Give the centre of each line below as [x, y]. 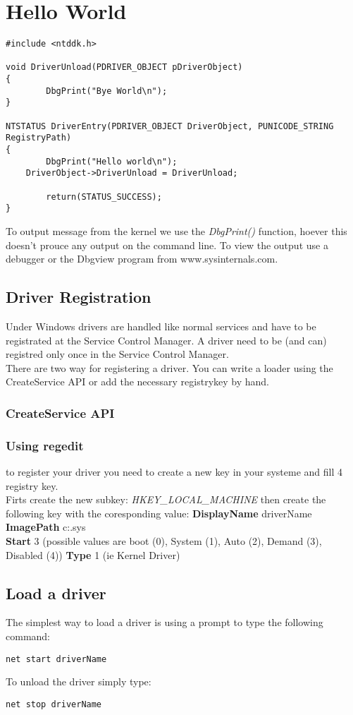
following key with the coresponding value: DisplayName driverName [159, 513]
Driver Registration [79, 297]
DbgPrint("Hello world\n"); [112, 161]
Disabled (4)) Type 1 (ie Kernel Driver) [93, 554]
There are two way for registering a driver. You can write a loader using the [169, 367]
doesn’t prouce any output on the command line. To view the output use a [167, 245]
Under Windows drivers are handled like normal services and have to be [161, 326]
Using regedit [45, 445]
